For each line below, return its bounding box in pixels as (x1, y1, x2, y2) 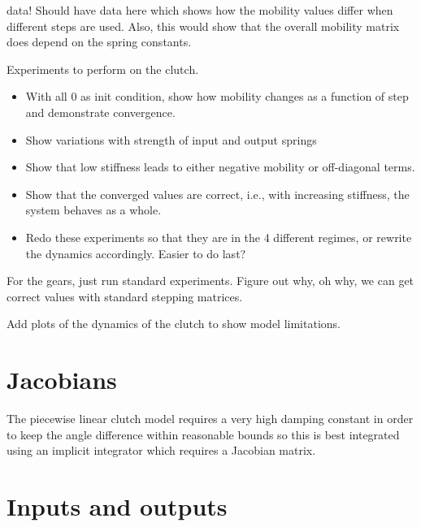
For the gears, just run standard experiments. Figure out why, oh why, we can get (7, 272, 414, 289)
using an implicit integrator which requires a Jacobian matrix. (7, 442, 316, 459)
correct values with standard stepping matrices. (7, 287, 243, 305)
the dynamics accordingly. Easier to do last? (25, 244, 246, 261)
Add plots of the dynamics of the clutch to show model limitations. (7, 315, 341, 332)
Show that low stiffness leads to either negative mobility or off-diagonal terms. (25, 158, 415, 175)
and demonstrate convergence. (25, 103, 176, 120)
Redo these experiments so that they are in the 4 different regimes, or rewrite (25, 228, 412, 245)
